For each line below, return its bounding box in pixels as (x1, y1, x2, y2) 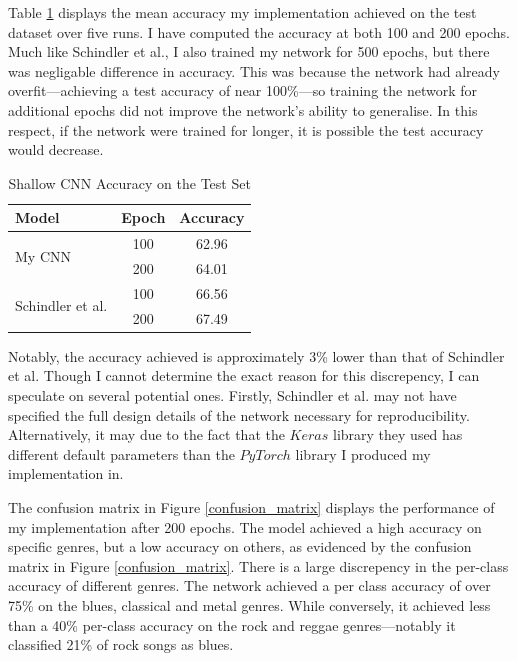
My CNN (15, 245, 71, 266)
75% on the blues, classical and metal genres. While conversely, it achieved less (8, 594, 491, 615)
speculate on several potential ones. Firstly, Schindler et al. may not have (8, 385, 457, 405)
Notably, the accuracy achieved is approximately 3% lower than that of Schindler (8, 345, 505, 366)
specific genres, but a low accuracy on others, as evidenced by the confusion (8, 536, 472, 557)
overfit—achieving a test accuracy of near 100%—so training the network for (8, 80, 477, 101)
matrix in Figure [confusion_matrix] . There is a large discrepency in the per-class (8, 555, 509, 576)
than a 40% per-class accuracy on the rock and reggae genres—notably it (8, 614, 456, 635)
